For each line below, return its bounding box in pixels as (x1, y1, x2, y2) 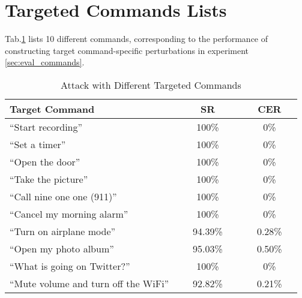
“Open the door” (10, 154, 80, 168)
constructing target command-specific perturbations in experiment (5, 44, 249, 56)
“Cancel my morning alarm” (10, 206, 128, 221)
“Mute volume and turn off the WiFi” (10, 276, 169, 290)
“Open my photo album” (10, 241, 114, 255)
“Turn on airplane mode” (10, 224, 116, 238)
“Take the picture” (10, 171, 88, 186)
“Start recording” (10, 119, 83, 134)
